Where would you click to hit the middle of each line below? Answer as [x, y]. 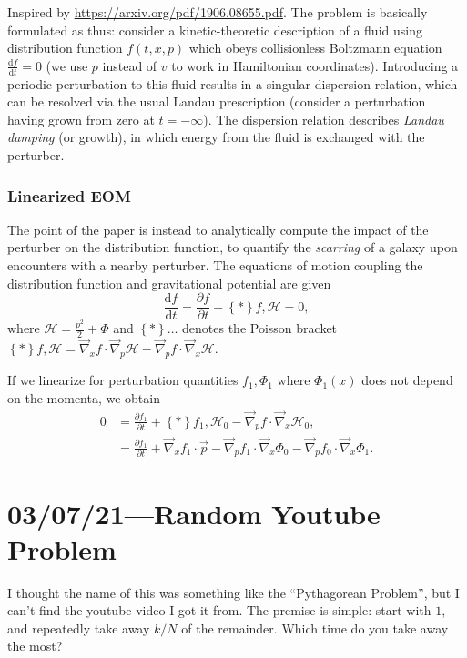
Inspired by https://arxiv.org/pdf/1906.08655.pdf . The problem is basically [218, 12]
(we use [67, 65]
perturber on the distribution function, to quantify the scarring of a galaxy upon [233, 247]
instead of [130, 65]
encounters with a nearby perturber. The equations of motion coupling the [215, 264]
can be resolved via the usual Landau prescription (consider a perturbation [217, 101]
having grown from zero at [81, 119]
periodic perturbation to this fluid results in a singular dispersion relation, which [233, 83]
